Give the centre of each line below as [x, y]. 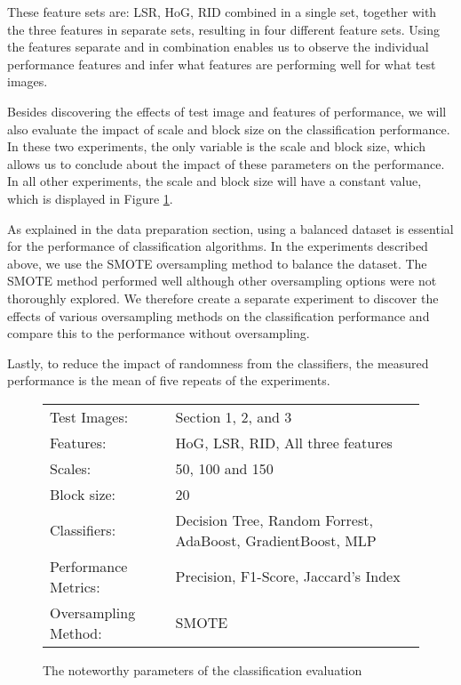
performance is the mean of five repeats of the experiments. [169, 380]
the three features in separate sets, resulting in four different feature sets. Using [223, 29]
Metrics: [75, 586]
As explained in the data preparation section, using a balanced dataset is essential [230, 228]
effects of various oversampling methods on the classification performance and [219, 315]
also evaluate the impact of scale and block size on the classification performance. [229, 129]
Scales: [71, 468]
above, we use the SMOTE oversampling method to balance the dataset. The [217, 263]
